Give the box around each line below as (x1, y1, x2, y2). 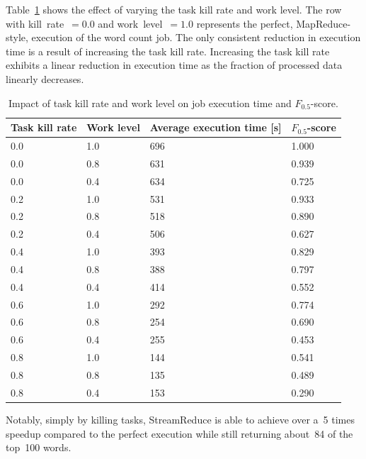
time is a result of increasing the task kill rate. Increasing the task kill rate (6, 43, 330, 58)
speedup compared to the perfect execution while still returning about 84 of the (6, 426, 353, 441)
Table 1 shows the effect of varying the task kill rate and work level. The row (6, 2, 342, 16)
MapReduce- (296, 16, 351, 31)
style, (6, 30, 28, 45)
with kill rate (6, 16, 64, 31)
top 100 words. (6, 440, 72, 455)
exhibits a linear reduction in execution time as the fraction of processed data (6, 57, 343, 72)
